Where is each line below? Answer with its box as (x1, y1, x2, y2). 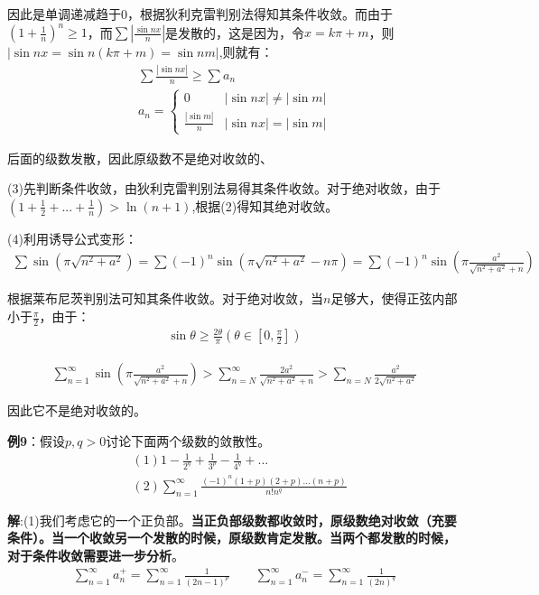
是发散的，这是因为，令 (165, 23, 305, 42)
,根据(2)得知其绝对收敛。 (191, 196, 339, 215)
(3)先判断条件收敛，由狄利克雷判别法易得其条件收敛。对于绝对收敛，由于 (7, 179, 441, 198)
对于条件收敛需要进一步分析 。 (7, 545, 184, 564)
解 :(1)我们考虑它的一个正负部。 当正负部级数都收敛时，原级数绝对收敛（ (7, 510, 432, 529)
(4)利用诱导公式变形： (7, 228, 137, 247)
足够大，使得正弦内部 (330, 289, 458, 308)
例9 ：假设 (7, 432, 66, 451)
